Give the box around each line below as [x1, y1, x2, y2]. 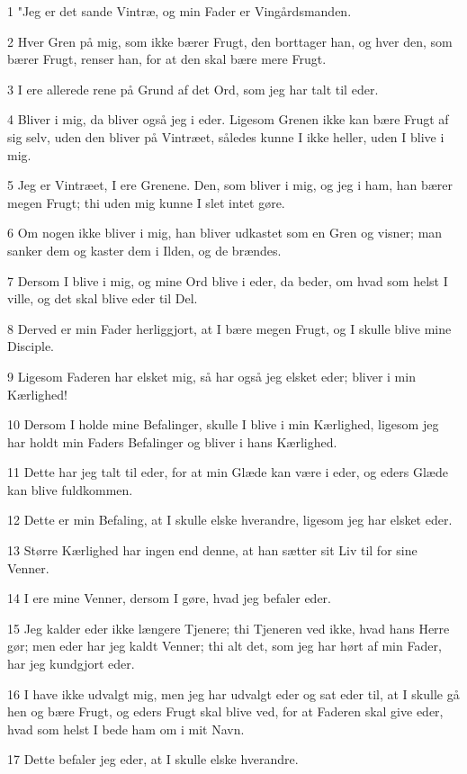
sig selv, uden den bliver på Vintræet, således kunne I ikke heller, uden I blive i [7, 127, 445, 146]
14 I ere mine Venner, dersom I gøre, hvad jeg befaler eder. [7, 589, 331, 607]
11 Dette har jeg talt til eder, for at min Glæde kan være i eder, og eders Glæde [7, 463, 448, 481]
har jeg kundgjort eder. [7, 654, 135, 673]
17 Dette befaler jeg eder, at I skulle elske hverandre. [7, 750, 299, 769]
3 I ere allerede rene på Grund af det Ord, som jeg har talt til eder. [7, 79, 379, 98]
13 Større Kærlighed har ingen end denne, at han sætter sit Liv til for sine [7, 541, 418, 560]
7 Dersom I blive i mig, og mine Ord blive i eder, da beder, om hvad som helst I [7, 271, 448, 290]
